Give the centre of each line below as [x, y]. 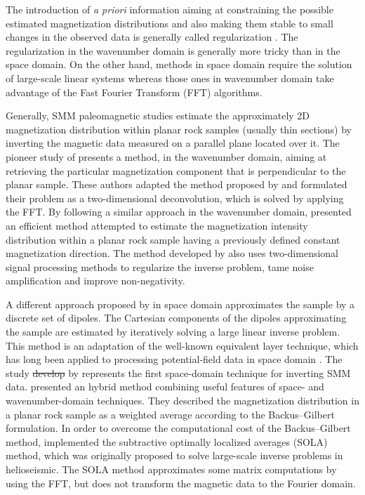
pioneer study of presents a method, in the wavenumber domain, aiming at [166, 156]
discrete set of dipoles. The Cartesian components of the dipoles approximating [176, 318]
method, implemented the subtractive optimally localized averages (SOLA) [167, 441]
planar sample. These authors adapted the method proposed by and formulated [177, 184]
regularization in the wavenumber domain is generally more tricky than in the [173, 50]
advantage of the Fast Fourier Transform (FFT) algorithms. [134, 92]
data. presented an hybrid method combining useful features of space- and [165, 387]
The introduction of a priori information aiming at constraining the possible [170, 9]
